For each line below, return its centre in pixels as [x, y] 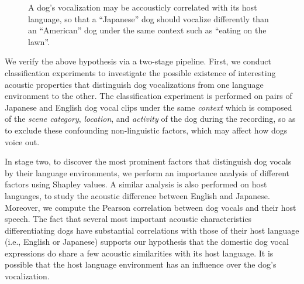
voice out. [22, 141]
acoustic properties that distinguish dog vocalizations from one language [134, 84]
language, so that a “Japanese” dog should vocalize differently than [148, 18]
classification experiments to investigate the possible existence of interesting [140, 72]
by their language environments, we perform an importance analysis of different [147, 172]
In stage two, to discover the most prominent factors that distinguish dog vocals [148, 161]
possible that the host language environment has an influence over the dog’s [141, 264]
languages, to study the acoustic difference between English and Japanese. [137, 195]
